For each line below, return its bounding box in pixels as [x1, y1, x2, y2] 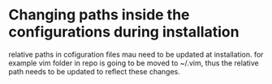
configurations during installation [8, 23, 240, 41]
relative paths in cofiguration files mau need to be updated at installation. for [8, 49, 264, 59]
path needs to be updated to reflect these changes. [8, 66, 181, 76]
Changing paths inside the [8, 6, 190, 24]
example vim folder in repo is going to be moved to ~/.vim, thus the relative [8, 58, 259, 68]
